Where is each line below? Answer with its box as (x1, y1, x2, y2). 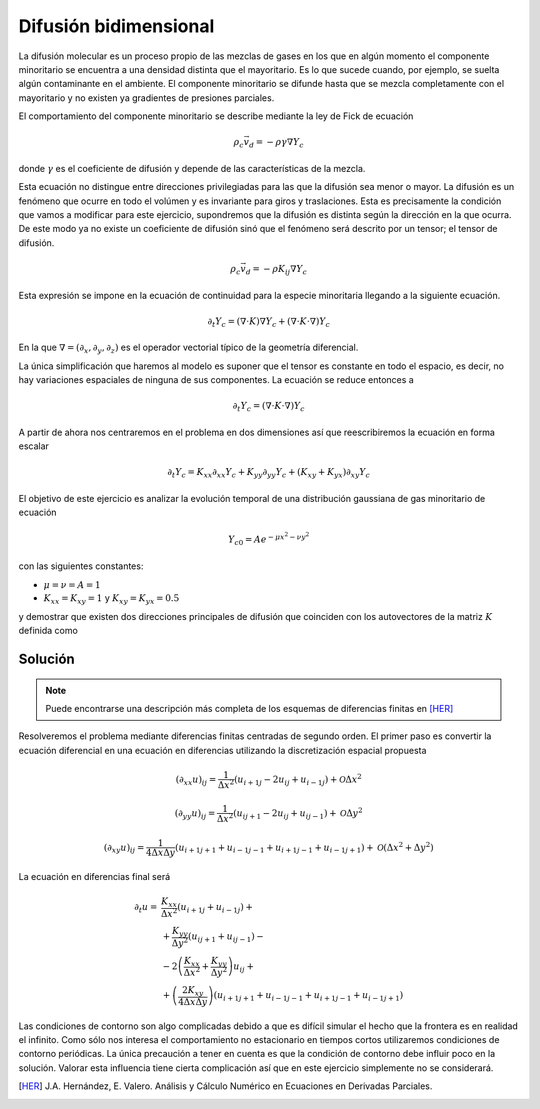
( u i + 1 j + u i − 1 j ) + (176, 901, 254, 915)
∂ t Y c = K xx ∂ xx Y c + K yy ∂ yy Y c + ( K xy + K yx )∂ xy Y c (167, 466, 370, 480)
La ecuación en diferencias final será (18, 870, 171, 882)
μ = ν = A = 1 (43, 579, 102, 590)
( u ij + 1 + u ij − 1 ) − (187, 930, 264, 944)
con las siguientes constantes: (18, 560, 144, 572)
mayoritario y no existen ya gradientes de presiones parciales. (18, 91, 275, 104)
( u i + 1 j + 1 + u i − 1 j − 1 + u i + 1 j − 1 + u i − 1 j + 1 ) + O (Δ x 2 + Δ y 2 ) (175, 840, 434, 855)
